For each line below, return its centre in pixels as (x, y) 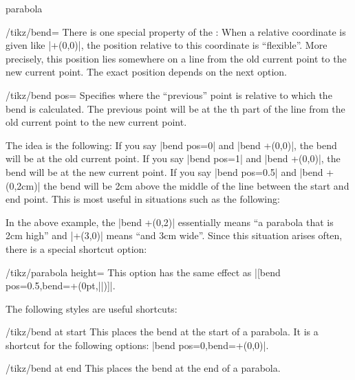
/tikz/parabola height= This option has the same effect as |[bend (143, 272)
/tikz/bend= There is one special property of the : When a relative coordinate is (176, 31)
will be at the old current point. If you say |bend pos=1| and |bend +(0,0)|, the (173, 158)
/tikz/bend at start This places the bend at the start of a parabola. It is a (162, 332)
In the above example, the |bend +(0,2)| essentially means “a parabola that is (170, 222)
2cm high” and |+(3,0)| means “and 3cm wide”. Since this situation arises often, (174, 235)
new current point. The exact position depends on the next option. (146, 72)
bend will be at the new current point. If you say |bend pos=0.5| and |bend (164, 171)
